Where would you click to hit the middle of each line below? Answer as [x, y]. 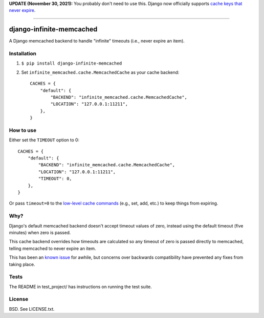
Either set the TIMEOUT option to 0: [44, 140]
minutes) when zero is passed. [40, 232]
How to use [23, 130]
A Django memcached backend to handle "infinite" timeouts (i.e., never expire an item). [97, 41]
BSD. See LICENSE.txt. [32, 309]
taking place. [22, 264]
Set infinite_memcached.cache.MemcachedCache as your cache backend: [100, 72]
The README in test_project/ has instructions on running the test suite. [80, 287]
